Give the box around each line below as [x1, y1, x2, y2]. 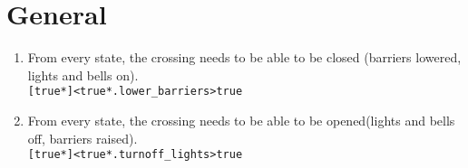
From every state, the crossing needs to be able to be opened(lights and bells [27, 110, 455, 129]
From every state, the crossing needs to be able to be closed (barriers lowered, [27, 48, 462, 67]
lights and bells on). [27, 65, 139, 84]
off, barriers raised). [27, 128, 138, 147]
